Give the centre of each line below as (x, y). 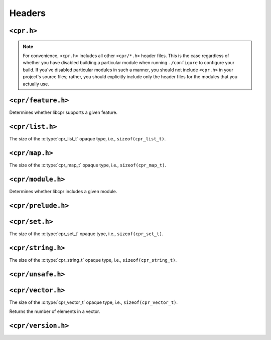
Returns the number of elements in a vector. (55, 311)
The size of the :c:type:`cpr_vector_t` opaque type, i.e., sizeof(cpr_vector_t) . (94, 302)
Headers (28, 13)
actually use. (36, 84)
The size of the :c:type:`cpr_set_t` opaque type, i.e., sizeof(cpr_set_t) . (86, 234)
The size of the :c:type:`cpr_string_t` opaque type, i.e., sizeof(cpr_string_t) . (93, 260)
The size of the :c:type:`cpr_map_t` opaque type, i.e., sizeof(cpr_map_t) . (88, 165)
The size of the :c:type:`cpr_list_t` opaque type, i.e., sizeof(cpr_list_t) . (87, 139)
